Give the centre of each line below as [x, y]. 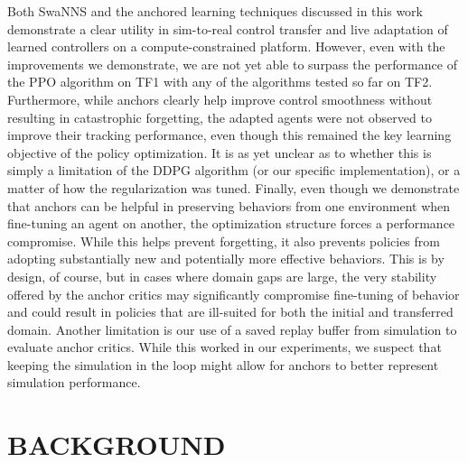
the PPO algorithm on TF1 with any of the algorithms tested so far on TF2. [220, 82]
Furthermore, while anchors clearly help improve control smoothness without [220, 99]
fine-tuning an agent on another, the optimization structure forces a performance [231, 223]
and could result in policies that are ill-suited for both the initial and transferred [230, 312]
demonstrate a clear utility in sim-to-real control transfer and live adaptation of [228, 28]
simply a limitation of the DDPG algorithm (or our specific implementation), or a [234, 170]
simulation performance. [74, 382]
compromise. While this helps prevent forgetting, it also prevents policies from [224, 241]
